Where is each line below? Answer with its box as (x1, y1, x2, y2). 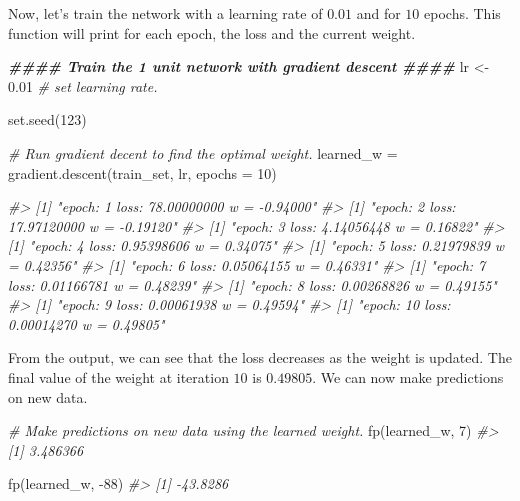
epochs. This (424, 3, 501, 23)
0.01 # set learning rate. (8, 75, 158, 96)
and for (356, 3, 401, 23)
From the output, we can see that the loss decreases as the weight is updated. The (8, 347, 512, 368)
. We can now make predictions (312, 366, 504, 387)
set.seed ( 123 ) (8, 109, 87, 130)
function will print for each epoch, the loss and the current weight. (8, 22, 416, 43)
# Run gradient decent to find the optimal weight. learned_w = (8, 142, 398, 163)
